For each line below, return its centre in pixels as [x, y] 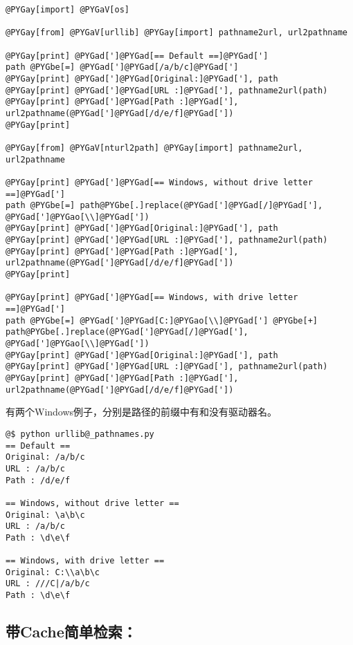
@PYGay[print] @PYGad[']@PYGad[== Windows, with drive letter [152, 298]
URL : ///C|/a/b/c [48, 584]
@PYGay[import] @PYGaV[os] [67, 10]
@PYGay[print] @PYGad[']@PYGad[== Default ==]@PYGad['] [137, 56]
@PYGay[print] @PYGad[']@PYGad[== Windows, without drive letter [159, 182]
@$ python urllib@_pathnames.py [80, 434]
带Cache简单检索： [71, 632]
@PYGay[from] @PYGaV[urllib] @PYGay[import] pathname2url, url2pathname [176, 33]
